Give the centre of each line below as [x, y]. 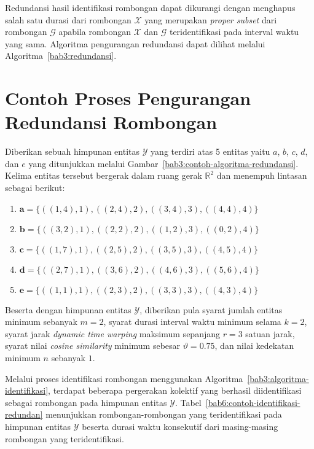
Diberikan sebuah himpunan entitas [72, 151]
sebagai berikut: [35, 188]
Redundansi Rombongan [111, 122]
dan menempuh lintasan [262, 175]
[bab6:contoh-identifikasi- [253, 402]
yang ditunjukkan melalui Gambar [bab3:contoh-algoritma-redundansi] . [163, 163]
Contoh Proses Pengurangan [128, 98]
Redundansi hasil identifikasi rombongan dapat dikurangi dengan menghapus [150, 7]
